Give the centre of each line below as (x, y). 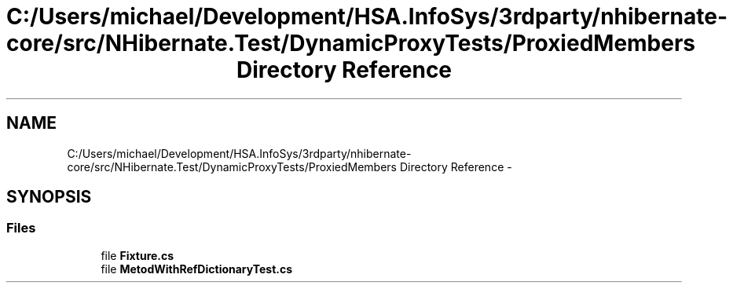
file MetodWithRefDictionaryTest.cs (197, 269)
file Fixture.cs (137, 255)
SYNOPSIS (49, 197)
